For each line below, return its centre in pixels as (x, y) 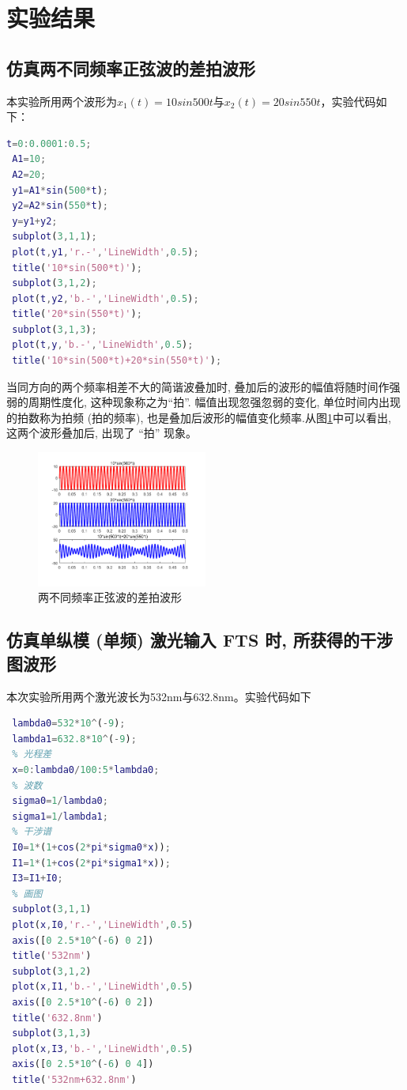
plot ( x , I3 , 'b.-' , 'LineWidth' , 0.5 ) (103, 1049)
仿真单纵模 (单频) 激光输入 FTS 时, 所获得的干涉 (200, 640)
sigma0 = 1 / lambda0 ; (60, 801)
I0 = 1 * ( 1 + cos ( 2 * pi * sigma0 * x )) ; (91, 848)
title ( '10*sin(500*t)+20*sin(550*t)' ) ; (117, 361)
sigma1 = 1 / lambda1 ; (60, 816)
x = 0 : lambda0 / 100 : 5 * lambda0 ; (86, 770)
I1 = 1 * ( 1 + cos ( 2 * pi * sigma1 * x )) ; (91, 863)
